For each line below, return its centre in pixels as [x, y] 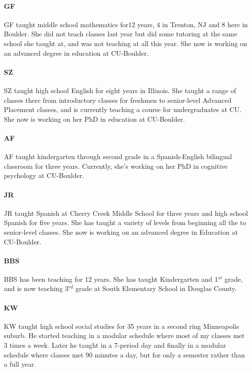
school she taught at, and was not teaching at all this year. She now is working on [126, 43]
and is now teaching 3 [36, 288]
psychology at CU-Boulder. [44, 175]
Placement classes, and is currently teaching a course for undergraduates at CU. [123, 109]
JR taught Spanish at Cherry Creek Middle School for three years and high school [126, 213]
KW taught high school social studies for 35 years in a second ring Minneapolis [122, 326]
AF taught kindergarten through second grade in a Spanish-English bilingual [118, 156]
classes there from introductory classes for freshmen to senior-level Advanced [118, 100]
